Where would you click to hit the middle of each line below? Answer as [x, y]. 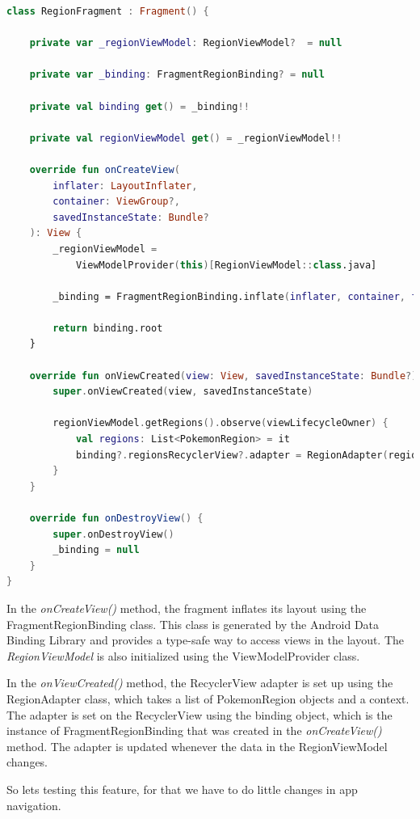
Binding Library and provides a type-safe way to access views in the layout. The [206, 640]
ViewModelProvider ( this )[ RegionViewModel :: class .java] [226, 265]
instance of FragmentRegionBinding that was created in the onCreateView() [194, 730]
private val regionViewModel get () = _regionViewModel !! [186, 138]
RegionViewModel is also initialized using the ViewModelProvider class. [183, 655]
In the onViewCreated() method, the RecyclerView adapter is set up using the [200, 683]
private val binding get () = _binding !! [139, 106]
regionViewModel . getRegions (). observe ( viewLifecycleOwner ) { [220, 423]
